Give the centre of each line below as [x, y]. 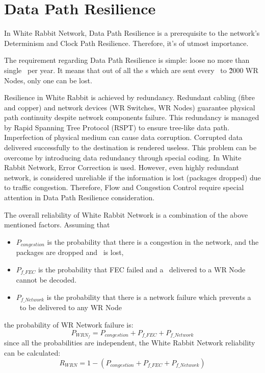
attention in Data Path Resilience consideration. [79, 197]
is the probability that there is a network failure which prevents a [149, 297]
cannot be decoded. [46, 280]
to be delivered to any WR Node [71, 307]
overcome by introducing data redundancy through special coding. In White [123, 157]
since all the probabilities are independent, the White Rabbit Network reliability [130, 343]
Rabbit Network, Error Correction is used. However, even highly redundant [122, 167]
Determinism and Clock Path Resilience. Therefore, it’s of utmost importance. [126, 43]
